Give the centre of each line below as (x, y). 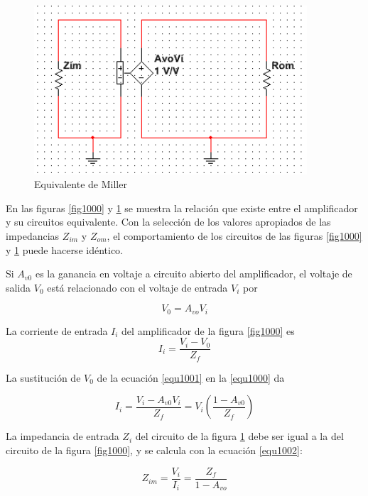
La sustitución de (43, 377)
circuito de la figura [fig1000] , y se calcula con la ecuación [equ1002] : (154, 450)
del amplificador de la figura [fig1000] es (208, 330)
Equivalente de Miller (81, 184)
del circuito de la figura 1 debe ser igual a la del (239, 436)
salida (18, 287)
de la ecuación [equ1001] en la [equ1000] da (191, 377)
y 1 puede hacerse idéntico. (64, 249)
